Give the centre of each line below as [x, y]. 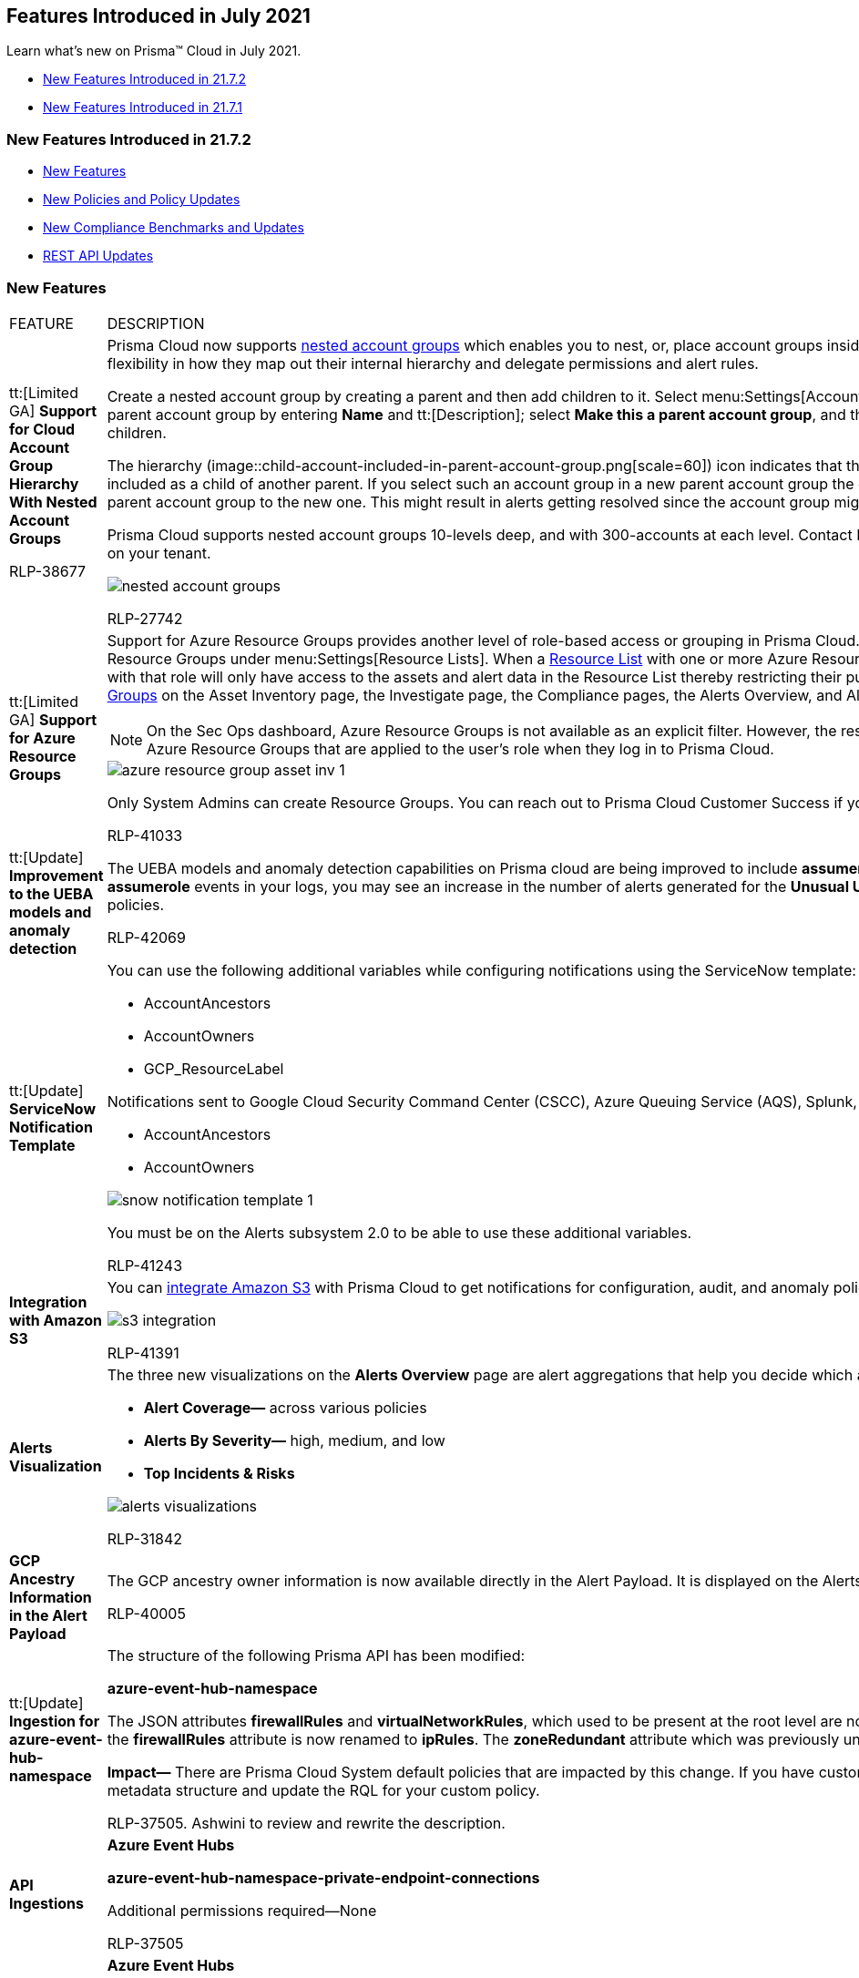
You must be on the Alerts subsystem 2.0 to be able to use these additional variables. [399, 1232]
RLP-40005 [146, 1613]
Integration [48, 1302]
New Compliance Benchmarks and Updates [174, 228]
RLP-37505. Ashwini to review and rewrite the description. [306, 1823]
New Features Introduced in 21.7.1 [143, 108]
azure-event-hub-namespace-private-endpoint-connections [323, 1877]
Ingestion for [55, 1721]
